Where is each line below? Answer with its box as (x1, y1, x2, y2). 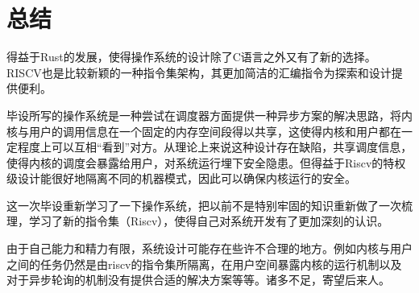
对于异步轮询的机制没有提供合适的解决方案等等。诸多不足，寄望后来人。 (6, 271, 390, 288)
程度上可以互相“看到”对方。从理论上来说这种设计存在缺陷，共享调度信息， (17, 138, 413, 155)
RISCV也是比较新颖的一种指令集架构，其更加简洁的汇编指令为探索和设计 (6, 64, 392, 80)
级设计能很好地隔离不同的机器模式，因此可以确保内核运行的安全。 (6, 170, 356, 187)
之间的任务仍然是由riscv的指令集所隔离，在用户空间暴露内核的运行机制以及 (6, 255, 402, 272)
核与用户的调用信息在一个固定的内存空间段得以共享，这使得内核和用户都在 (6, 122, 401, 139)
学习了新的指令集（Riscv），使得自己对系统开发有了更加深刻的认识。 (28, 213, 389, 229)
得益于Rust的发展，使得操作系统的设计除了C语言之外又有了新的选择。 (6, 48, 376, 65)
